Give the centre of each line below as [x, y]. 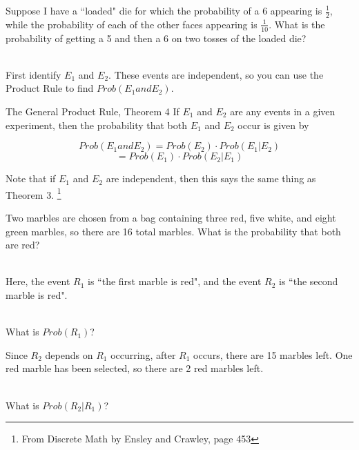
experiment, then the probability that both [97, 125]
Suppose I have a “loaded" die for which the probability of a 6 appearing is [164, 10]
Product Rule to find [50, 88]
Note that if [31, 178]
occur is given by [273, 125]
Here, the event [38, 281]
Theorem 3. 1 [33, 193]
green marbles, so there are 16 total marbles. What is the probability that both [173, 231]
